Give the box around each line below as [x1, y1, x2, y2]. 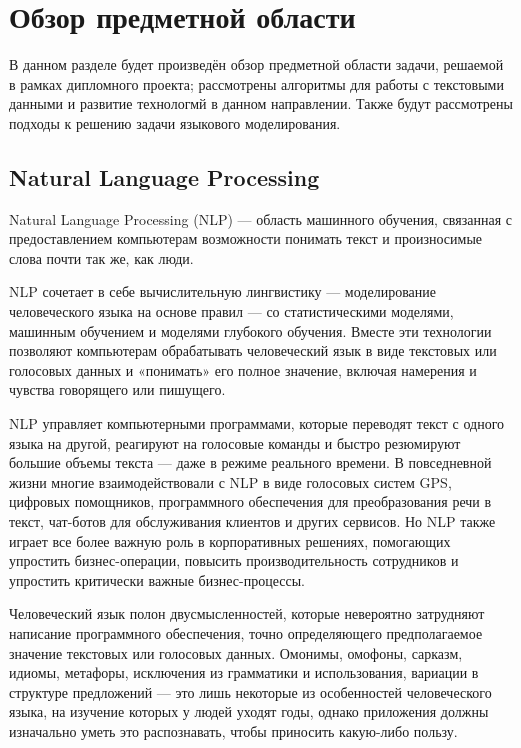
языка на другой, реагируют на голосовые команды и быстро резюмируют [9, 432, 461, 453]
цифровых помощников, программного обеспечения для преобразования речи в [9, 491, 492, 512]
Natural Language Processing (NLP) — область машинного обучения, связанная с [9, 208, 512, 229]
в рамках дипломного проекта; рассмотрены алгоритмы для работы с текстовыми [9, 73, 504, 94]
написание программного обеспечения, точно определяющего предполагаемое [9, 622, 483, 643]
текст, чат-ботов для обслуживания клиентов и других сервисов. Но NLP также [9, 511, 496, 532]
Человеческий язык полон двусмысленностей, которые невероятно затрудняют [9, 603, 485, 624]
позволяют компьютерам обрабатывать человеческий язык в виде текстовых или [9, 340, 497, 361]
